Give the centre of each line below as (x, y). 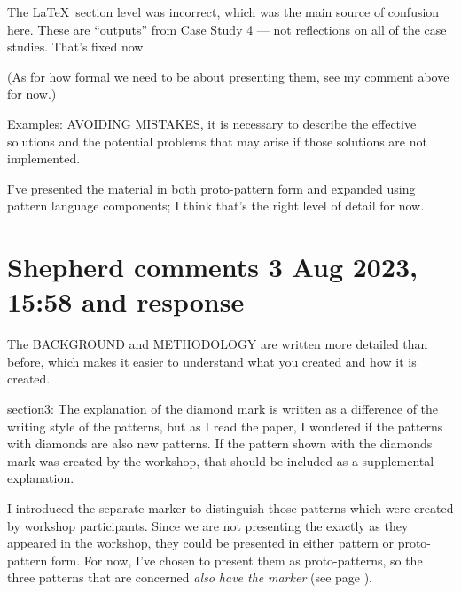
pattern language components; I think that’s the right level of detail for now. (216, 206)
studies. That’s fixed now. (77, 47)
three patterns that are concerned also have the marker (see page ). (190, 577)
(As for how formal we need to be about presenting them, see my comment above (228, 76)
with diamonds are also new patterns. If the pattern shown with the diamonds (220, 443)
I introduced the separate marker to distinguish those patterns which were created (230, 508)
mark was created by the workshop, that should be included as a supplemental (221, 460)
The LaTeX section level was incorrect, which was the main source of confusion (223, 12)
